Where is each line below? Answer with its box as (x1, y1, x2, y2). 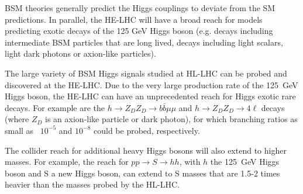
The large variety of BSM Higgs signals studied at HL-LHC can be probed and (5, 67, 287, 79)
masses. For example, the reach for (5, 155, 129, 168)
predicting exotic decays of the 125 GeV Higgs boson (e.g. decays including (5, 25, 273, 37)
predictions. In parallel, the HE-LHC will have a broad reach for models (5, 13, 263, 25)
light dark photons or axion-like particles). (5, 47, 156, 60)
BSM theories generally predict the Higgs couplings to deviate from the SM (5, 2, 276, 13)
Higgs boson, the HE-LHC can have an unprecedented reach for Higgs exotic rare (5, 90, 296, 102)
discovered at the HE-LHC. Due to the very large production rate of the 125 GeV (5, 78, 298, 91)
